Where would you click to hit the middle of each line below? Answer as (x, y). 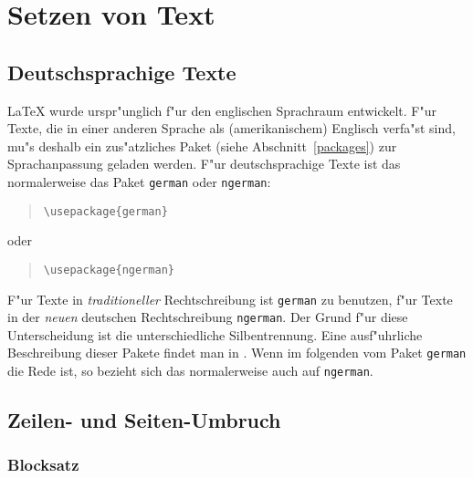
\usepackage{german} (105, 211)
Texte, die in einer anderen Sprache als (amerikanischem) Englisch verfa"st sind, (231, 128)
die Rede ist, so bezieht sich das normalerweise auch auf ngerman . (190, 371)
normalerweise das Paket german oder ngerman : (139, 181)
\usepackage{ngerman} (109, 270)
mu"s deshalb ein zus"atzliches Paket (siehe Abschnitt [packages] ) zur (202, 145)
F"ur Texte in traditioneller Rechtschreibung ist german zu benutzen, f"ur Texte (230, 299)
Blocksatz (43, 465)
